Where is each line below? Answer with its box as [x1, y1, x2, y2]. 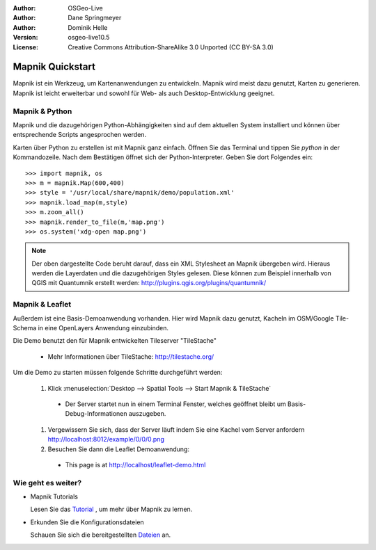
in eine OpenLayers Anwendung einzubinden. [38, 324, 169, 332]
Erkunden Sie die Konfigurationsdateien [30, 518, 144, 526]
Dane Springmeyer [68, 14, 122, 22]
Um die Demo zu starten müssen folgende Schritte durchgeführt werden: [13, 369, 223, 377]
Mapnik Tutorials [30, 492, 78, 501]
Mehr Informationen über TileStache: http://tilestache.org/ [47, 352, 214, 361]
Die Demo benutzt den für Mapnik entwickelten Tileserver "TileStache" [13, 337, 217, 345]
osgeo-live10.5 [68, 33, 110, 42]
